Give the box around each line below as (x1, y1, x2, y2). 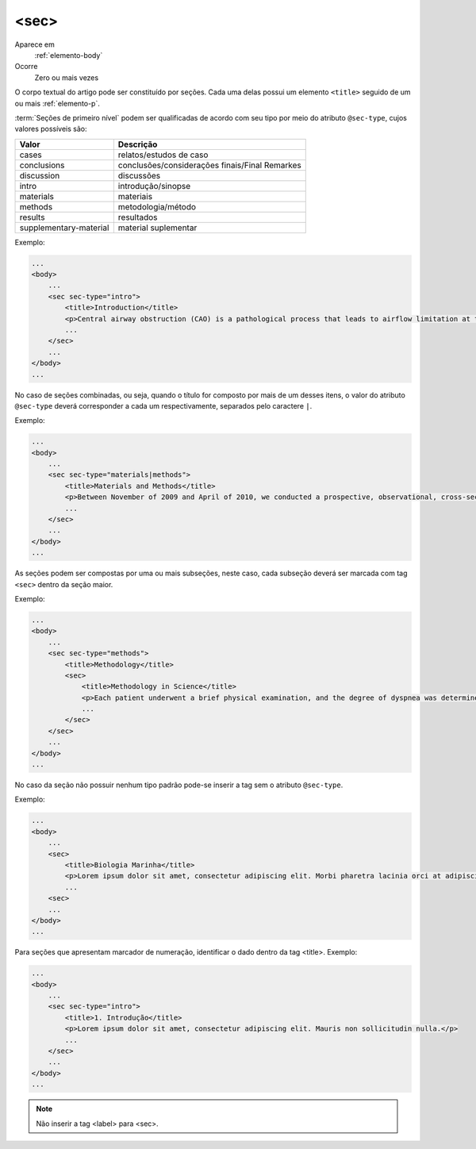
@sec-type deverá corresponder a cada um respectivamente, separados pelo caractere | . (14, 401, 313, 410)
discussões (117, 170, 161, 181)
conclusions (19, 159, 65, 171)
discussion (19, 170, 60, 181)
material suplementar (117, 222, 198, 233)
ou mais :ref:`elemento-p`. (14, 98, 101, 108)
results (19, 211, 45, 222)
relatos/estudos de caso (117, 149, 209, 160)
